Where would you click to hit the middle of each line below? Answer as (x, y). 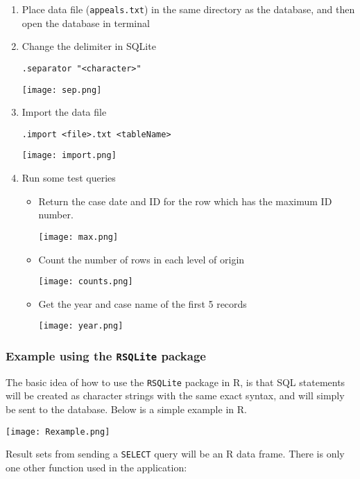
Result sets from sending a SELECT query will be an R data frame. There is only (175, 454)
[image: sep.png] (62, 90)
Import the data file (64, 112)
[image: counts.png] (86, 282)
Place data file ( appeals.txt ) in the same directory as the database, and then (188, 9)
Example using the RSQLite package (106, 355)
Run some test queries (69, 178)
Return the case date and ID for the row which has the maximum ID (185, 201)
